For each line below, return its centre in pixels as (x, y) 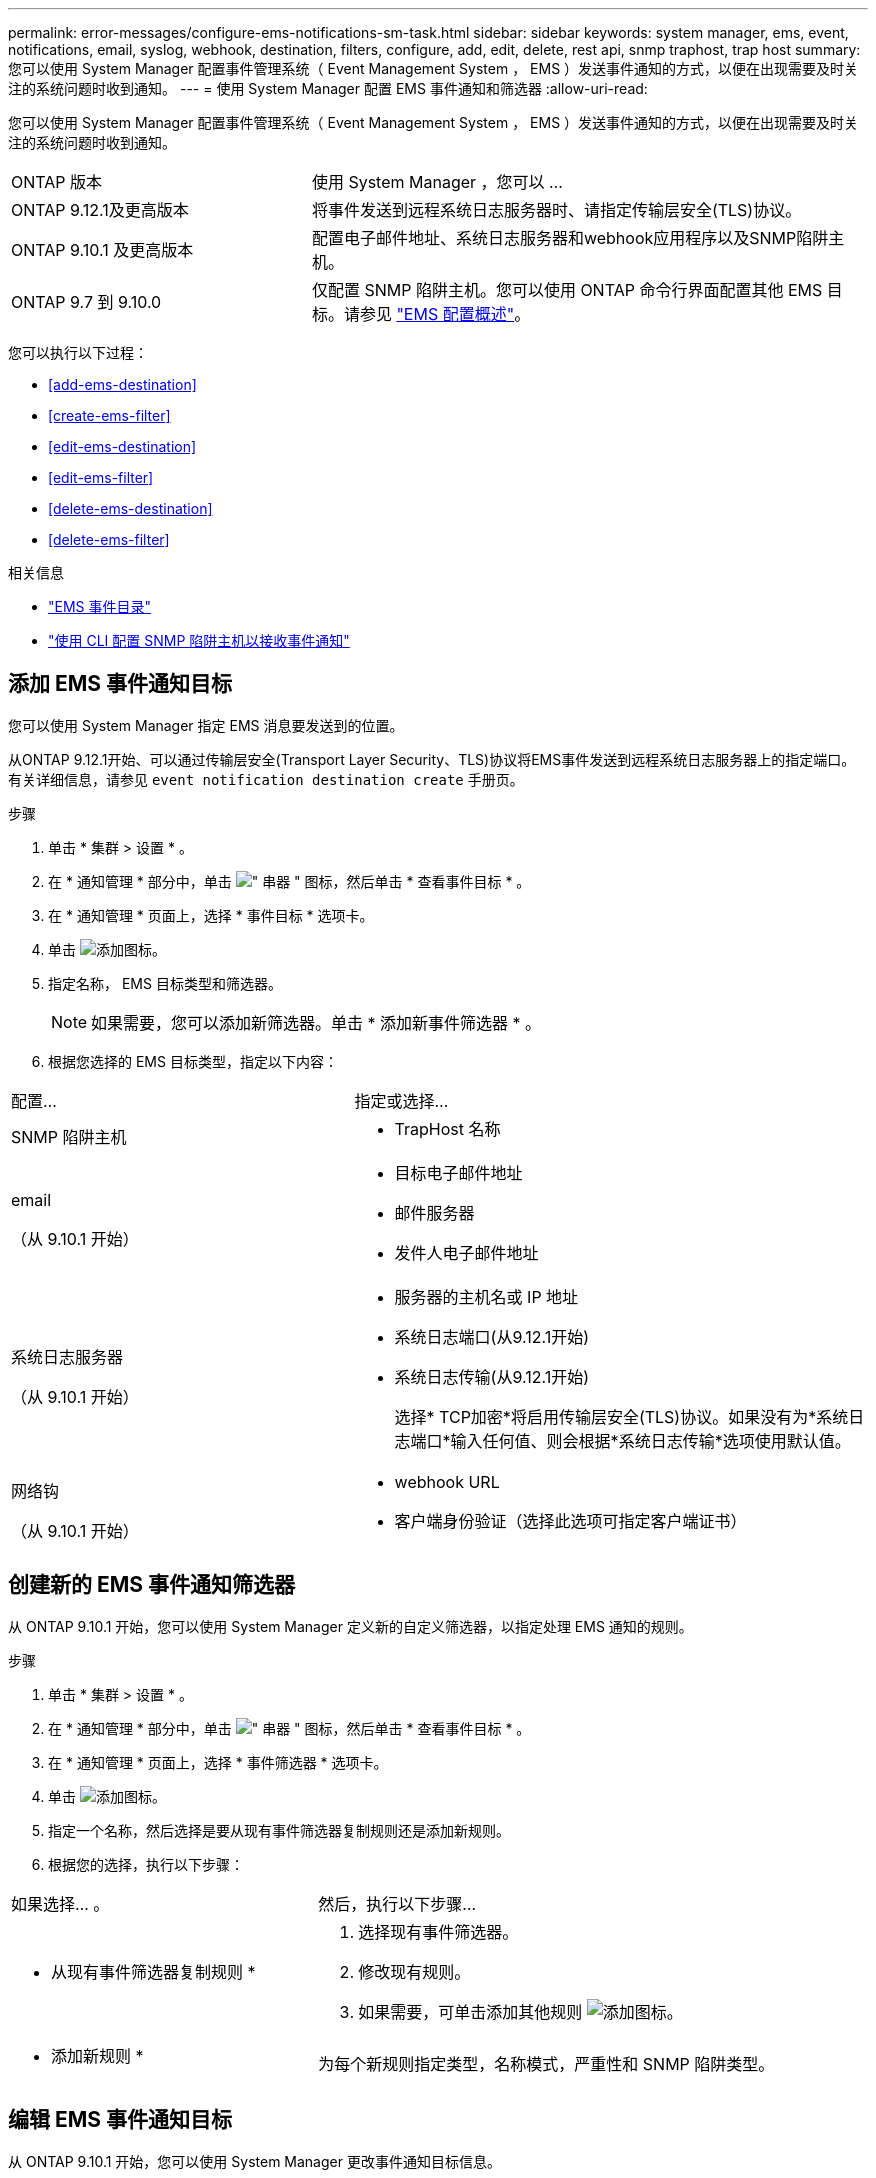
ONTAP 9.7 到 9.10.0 (86, 302)
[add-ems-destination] (122, 384)
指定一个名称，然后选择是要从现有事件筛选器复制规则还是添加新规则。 (279, 1830)
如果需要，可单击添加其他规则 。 (520, 2011)
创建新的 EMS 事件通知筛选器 (152, 1585)
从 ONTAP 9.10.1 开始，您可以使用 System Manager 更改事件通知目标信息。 (254, 2161)
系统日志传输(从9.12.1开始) (492, 1376)
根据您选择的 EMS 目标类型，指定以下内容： (193, 1061)
